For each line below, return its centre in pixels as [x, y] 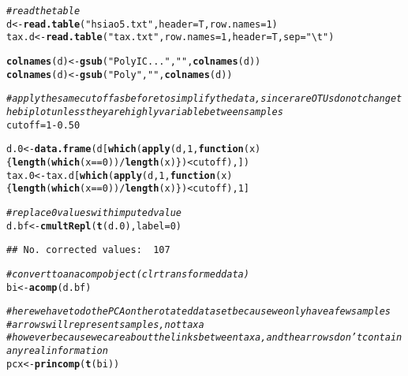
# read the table [43, 11]
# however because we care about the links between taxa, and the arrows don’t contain [204, 338]
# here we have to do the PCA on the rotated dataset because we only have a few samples [198, 312]
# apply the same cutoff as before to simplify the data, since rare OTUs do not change [202, 99]
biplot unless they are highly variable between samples [150, 112]
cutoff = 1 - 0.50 [43, 125]
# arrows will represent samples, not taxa [105, 324]
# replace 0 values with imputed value [94, 212]
